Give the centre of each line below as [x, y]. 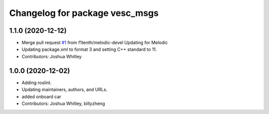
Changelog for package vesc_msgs [84, 13]
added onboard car [42, 97]
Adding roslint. [37, 83]
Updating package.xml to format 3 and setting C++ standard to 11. [89, 49]
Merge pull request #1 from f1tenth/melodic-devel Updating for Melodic [95, 43]
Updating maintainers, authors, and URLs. [65, 90]
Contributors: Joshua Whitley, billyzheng [63, 103]
